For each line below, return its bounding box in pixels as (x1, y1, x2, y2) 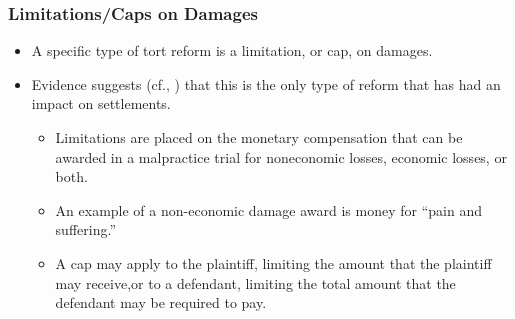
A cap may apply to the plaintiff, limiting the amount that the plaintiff (55, 252, 492, 273)
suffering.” (55, 219, 116, 240)
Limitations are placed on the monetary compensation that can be (55, 127, 463, 147)
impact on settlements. (31, 93, 171, 114)
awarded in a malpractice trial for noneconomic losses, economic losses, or (55, 146, 507, 167)
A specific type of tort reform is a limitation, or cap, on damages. (31, 40, 433, 61)
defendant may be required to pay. (55, 292, 267, 313)
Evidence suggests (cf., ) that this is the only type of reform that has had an (31, 73, 501, 94)
